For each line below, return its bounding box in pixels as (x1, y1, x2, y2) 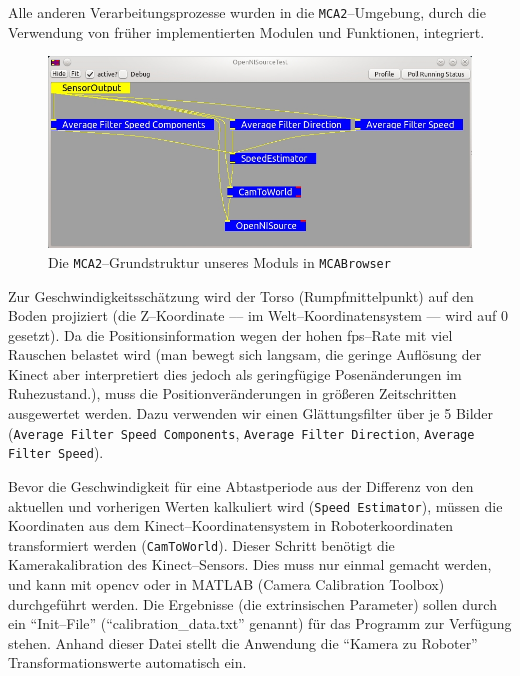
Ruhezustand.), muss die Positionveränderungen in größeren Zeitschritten (8, 383, 457, 404)
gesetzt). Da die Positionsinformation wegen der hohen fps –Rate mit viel (8, 324, 453, 345)
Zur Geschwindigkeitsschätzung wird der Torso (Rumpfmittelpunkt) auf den (8, 285, 474, 306)
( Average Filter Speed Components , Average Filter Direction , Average (8, 422, 475, 443)
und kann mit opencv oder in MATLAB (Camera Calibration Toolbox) (8, 574, 445, 595)
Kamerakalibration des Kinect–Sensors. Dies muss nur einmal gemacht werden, (8, 554, 492, 575)
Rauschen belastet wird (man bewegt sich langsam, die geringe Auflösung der (8, 344, 482, 365)
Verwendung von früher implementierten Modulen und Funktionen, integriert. (8, 21, 485, 42)
